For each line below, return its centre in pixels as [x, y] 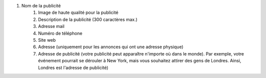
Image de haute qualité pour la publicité [78, 13]
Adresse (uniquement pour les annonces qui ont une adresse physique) [111, 47]
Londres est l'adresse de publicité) [73, 67]
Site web [47, 40]
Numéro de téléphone [60, 33]
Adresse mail [51, 26]
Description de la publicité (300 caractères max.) [88, 19]
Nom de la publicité [41, 6]
